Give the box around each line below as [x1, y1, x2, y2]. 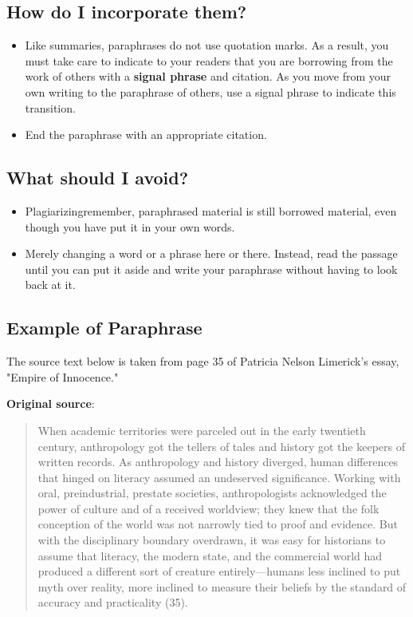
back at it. [25, 276, 76, 293]
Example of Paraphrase [6, 315, 203, 340]
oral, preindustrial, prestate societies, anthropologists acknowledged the [37, 485, 387, 501]
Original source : [6, 395, 95, 412]
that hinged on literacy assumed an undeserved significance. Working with [37, 469, 401, 485]
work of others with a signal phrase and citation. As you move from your [25, 68, 391, 85]
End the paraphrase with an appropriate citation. [25, 126, 267, 143]
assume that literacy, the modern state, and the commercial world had [37, 547, 383, 564]
